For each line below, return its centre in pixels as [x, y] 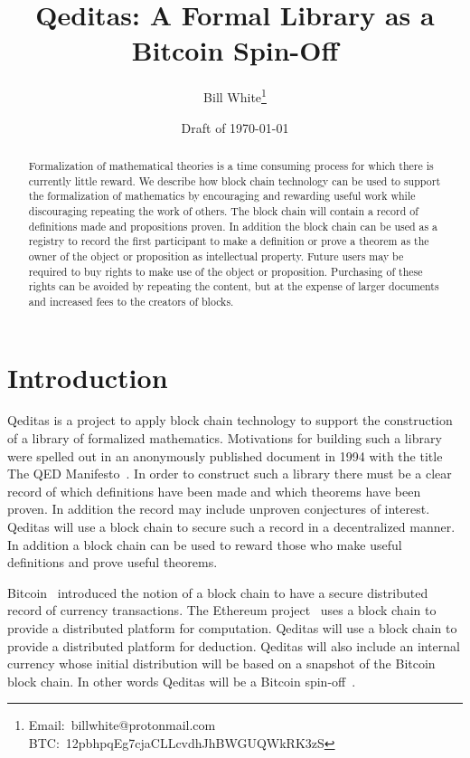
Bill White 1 [235, 95]
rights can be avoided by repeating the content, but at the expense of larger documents [234, 286]
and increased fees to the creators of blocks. [131, 301]
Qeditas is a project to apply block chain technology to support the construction [230, 420]
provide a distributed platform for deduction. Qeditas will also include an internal [234, 645]
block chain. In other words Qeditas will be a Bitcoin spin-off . [182, 681]
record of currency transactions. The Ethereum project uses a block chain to [222, 610]
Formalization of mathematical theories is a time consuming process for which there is [231, 165]
